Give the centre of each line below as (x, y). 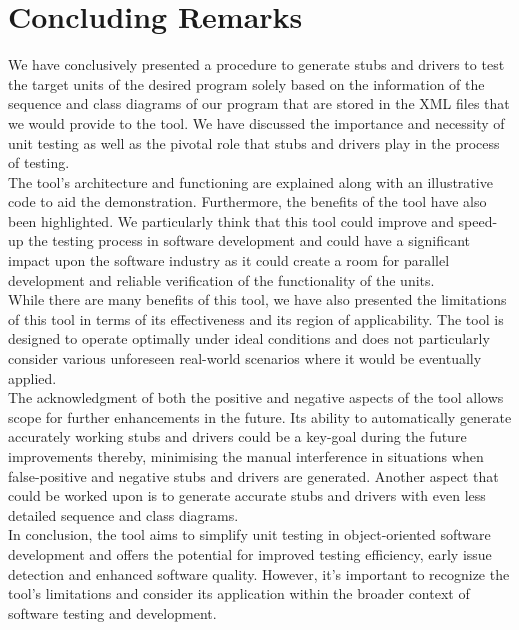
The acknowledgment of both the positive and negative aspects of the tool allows (256, 397)
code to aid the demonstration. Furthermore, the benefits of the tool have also (247, 201)
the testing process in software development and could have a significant (249, 240)
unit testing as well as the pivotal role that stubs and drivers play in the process (254, 142)
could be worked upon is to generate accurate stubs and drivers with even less (247, 495)
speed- (478, 220)
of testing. (39, 162)
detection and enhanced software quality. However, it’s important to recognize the (259, 573)
